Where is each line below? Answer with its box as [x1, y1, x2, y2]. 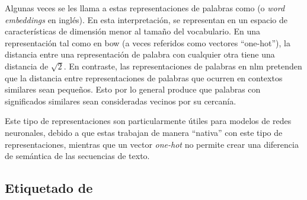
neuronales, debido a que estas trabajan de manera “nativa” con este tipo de [5, 126, 283, 138]
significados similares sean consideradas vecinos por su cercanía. [5, 94, 236, 107]
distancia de [5, 59, 49, 72]
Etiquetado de [5, 179, 93, 197]
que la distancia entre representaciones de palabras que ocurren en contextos [5, 71, 283, 84]
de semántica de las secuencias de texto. [5, 150, 150, 162]
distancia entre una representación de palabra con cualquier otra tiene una [5, 48, 275, 61]
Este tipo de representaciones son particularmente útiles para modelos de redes [5, 115, 292, 127]
